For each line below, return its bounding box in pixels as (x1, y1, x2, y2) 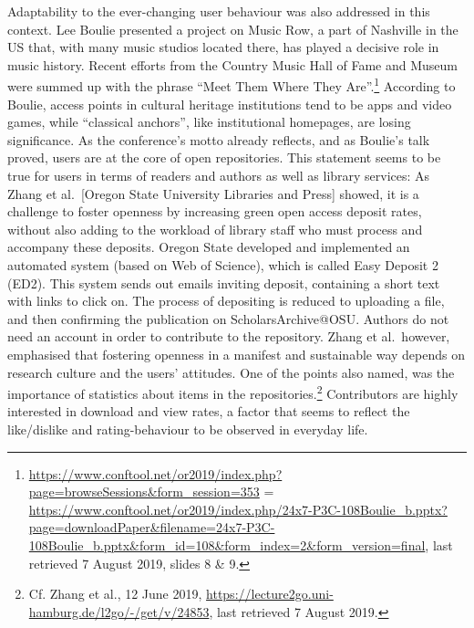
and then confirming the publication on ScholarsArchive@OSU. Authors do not (7, 309, 449, 328)
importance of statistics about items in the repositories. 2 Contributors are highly (7, 382, 459, 403)
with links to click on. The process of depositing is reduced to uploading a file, (7, 291, 445, 310)
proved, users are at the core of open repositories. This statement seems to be (7, 148, 441, 167)
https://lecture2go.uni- (206, 584, 334, 603)
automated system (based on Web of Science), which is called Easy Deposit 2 (7, 255, 438, 274)
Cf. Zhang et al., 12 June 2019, (28, 584, 202, 603)
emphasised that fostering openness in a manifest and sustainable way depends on (7, 344, 466, 363)
